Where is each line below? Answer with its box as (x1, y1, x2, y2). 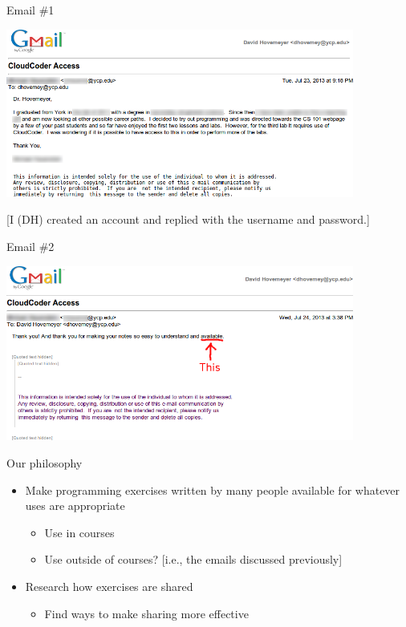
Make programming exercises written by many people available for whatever (25, 481, 400, 498)
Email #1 (6, 2, 55, 18)
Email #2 (6, 237, 55, 254)
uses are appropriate (25, 497, 125, 514)
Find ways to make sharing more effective (44, 605, 249, 621)
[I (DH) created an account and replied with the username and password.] (6, 211, 370, 228)
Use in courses (44, 524, 115, 540)
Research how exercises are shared (25, 577, 193, 594)
